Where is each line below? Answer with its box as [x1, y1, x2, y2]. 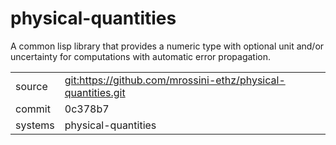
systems [15, 118, 55, 132]
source [15, 79, 48, 93]
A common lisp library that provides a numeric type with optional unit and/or [10, 40, 325, 52]
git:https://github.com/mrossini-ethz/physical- [64, 73, 286, 87]
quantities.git [64, 85, 126, 99]
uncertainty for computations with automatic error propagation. [10, 50, 272, 62]
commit [15, 102, 51, 116]
